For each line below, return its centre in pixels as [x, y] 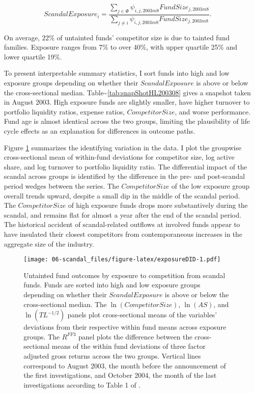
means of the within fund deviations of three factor [129, 346]
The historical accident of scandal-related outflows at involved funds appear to [122, 224]
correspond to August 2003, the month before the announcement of [125, 365]
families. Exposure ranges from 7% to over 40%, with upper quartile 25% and [121, 47]
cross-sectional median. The [65, 304]
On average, [22, 37]
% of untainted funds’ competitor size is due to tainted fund [139, 37]
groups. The [42, 336]
